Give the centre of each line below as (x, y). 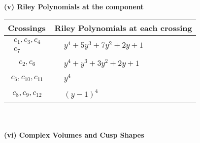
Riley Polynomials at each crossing (123, 28)
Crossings (27, 28)
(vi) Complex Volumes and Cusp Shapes (74, 134)
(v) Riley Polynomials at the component (74, 6)
